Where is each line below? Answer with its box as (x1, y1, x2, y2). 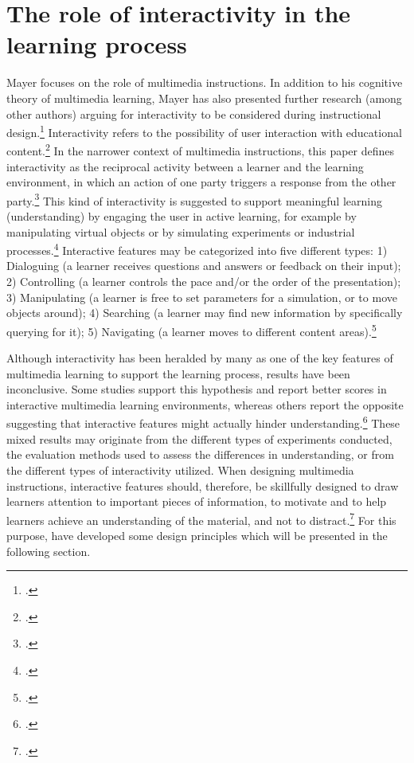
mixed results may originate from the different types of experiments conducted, (6, 430, 393, 447)
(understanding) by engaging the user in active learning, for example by (6, 208, 357, 225)
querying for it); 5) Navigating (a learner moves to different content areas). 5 (6, 320, 377, 339)
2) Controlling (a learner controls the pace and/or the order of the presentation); (6, 273, 401, 290)
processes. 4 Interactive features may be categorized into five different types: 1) (6, 240, 388, 258)
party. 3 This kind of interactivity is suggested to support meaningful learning (6, 190, 382, 209)
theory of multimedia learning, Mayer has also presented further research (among (6, 89, 402, 106)
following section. (6, 542, 91, 559)
